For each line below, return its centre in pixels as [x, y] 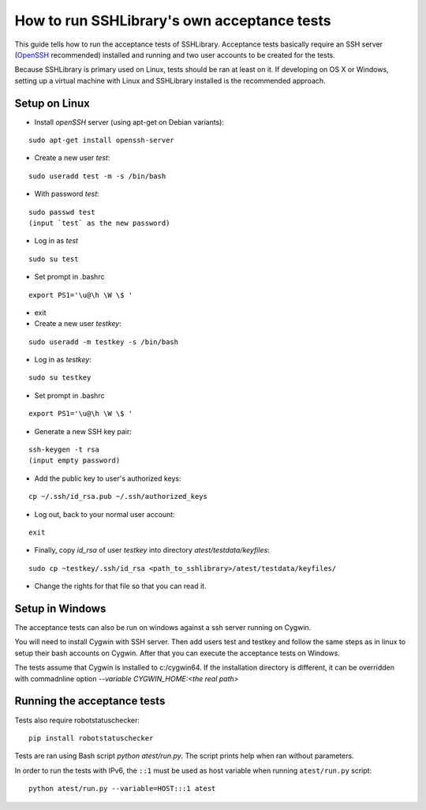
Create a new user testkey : [78, 324]
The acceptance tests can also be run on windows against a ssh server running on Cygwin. [163, 628]
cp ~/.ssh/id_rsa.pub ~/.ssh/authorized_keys [118, 497]
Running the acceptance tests [90, 701]
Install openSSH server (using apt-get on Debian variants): [129, 122]
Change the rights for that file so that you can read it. [120, 586]
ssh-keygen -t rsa [64, 450]
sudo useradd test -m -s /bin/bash [97, 176]
